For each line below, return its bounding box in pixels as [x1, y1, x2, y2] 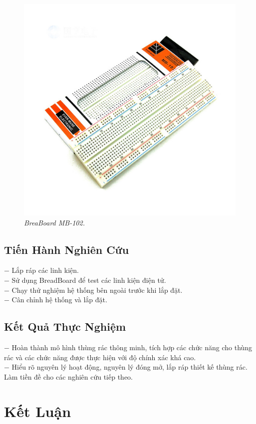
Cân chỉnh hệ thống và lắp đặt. [11, 294, 107, 305]
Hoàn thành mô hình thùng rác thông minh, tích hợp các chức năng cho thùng [11, 342, 253, 352]
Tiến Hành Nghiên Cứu [4, 241, 129, 257]
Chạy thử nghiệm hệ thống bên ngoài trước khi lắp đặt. [11, 284, 183, 295]
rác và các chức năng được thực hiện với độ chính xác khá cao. [4, 352, 196, 362]
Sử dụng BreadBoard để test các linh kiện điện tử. [11, 274, 166, 285]
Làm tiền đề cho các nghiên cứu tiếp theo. [4, 371, 133, 382]
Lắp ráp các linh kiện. [11, 265, 79, 275]
